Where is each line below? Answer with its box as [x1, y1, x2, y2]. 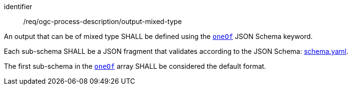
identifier [4, 2, 33, 11]
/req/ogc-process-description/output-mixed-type [23, 17, 182, 25]
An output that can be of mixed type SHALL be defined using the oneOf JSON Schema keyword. [4, 32, 313, 40]
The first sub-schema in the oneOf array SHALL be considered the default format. [4, 62, 267, 70]
